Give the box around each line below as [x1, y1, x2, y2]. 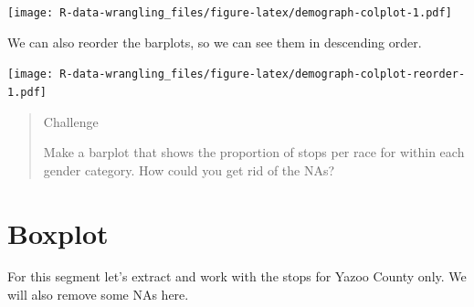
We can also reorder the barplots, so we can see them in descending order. [7, 32, 422, 51]
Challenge [43, 111, 99, 131]
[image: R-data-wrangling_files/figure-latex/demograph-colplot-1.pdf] [7, 6, 452, 19]
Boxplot [7, 214, 109, 251]
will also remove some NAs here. [7, 285, 189, 304]
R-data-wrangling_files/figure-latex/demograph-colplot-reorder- [59, 68, 466, 81]
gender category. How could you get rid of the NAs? [43, 160, 335, 179]
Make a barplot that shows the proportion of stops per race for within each [43, 143, 465, 162]
